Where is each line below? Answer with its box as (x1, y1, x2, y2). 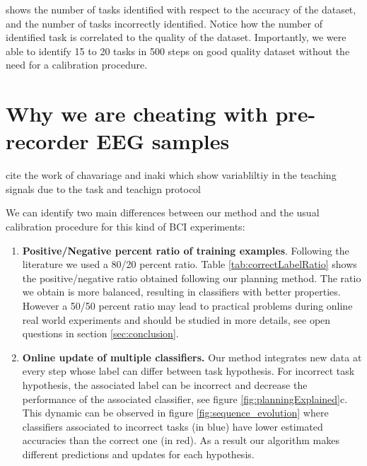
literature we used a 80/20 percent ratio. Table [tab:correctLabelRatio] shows (22, 257, 357, 272)
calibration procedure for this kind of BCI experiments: (6, 219, 245, 234)
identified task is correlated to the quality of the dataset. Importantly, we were (6, 30, 346, 45)
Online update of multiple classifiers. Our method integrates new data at (22, 349, 362, 364)
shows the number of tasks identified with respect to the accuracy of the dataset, (6, 2, 356, 16)
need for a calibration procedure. (6, 57, 148, 72)
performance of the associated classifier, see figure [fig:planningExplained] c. (22, 391, 348, 406)
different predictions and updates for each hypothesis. (22, 446, 255, 461)
